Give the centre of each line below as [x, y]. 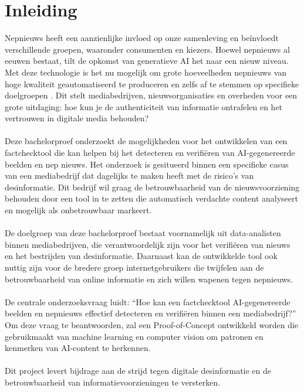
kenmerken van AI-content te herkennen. [78, 348]
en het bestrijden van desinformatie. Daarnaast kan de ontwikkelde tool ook [141, 256]
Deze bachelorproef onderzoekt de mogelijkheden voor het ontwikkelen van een [146, 141]
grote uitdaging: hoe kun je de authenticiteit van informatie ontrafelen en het [144, 106]
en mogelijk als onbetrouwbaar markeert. [78, 210]
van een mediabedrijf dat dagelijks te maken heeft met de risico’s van [129, 175]
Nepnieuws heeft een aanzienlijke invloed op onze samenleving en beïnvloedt [142, 38]
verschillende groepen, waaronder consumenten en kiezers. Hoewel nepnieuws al [147, 49]
